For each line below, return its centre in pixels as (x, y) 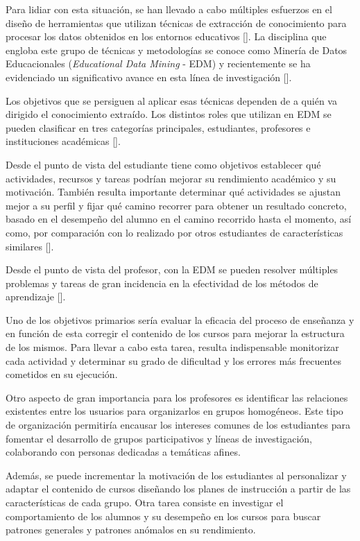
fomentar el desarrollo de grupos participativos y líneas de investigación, (159, 438)
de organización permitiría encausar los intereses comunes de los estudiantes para (178, 425)
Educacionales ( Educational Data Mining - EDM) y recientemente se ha (158, 63)
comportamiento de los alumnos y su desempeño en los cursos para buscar (163, 516)
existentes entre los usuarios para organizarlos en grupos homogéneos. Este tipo (174, 411)
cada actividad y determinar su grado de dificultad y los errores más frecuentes (174, 360)
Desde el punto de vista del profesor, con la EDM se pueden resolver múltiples (172, 269)
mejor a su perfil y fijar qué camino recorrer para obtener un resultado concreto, (176, 205)
